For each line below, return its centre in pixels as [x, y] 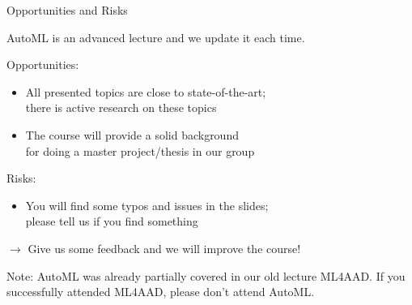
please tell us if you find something [112, 221]
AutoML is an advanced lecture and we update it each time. [156, 37]
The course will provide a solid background [132, 134]
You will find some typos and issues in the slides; [147, 205]
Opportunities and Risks [67, 10]
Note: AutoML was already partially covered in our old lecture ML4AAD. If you [206, 275]
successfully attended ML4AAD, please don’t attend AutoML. [161, 292]
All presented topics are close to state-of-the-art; [146, 91]
